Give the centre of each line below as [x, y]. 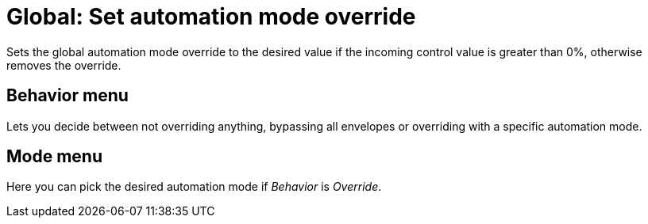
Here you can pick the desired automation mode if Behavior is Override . [194, 187]
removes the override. [64, 65]
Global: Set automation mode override [211, 17]
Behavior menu [67, 96]
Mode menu [54, 157]
